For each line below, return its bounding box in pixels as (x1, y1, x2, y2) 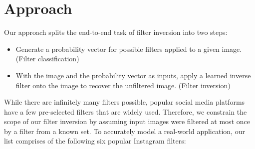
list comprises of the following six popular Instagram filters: (4, 136, 186, 146)
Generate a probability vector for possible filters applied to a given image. (15, 43, 242, 54)
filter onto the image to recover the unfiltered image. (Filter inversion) (15, 80, 231, 90)
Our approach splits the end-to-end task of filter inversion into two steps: (4, 27, 228, 37)
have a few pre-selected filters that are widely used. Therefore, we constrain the (4, 106, 247, 117)
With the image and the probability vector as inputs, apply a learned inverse (15, 70, 251, 80)
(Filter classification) (15, 53, 79, 64)
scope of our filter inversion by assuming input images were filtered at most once (4, 116, 250, 127)
